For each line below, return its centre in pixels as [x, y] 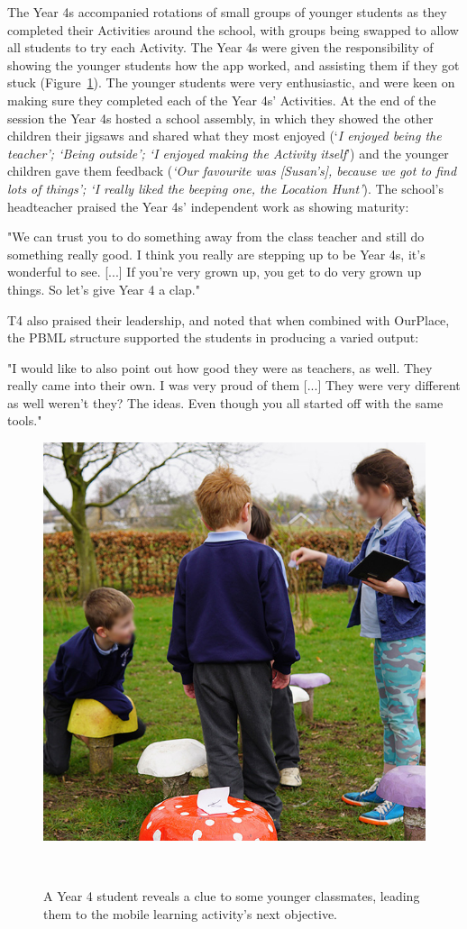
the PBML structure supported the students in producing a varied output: [213, 337]
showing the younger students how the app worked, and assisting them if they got [233, 64]
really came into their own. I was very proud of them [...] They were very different [234, 385]
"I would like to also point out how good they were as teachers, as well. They [220, 367]
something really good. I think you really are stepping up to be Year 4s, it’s [216, 254]
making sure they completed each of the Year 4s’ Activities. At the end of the [222, 100]
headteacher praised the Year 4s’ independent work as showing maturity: [208, 206]
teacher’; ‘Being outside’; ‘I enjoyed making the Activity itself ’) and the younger [228, 153]
